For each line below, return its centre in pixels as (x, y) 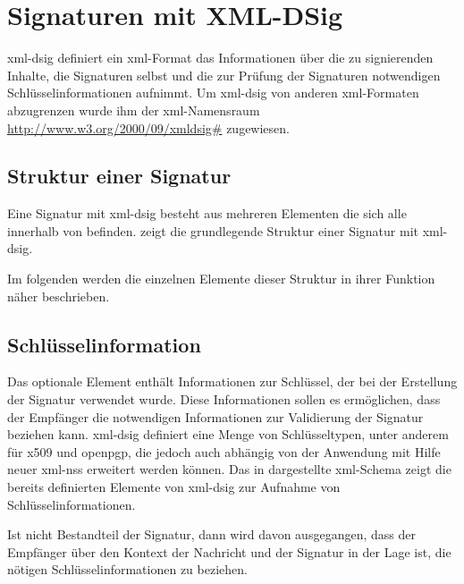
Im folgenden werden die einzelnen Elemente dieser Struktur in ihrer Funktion (221, 279)
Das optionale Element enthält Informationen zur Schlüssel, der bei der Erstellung (232, 381)
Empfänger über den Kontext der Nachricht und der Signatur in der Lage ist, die (229, 551)
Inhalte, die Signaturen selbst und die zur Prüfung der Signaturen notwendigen (224, 75)
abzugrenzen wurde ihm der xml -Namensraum (134, 110)
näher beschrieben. (59, 296)
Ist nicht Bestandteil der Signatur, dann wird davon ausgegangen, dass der (211, 534)
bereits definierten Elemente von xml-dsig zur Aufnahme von (174, 487)
